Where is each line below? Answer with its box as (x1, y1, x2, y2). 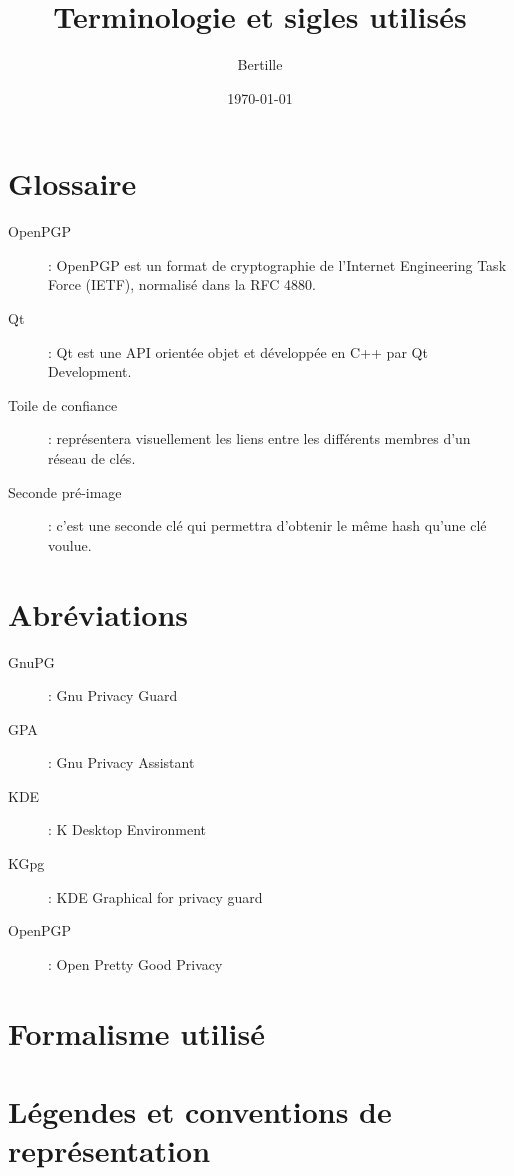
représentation (8, 1130, 211, 1171)
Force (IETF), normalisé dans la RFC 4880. (48, 274, 316, 295)
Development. (48, 361, 132, 382)
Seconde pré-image (8, 481, 122, 502)
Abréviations (8, 593, 188, 634)
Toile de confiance (8, 394, 118, 415)
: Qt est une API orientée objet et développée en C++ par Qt (48, 341, 428, 362)
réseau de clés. (48, 448, 136, 468)
